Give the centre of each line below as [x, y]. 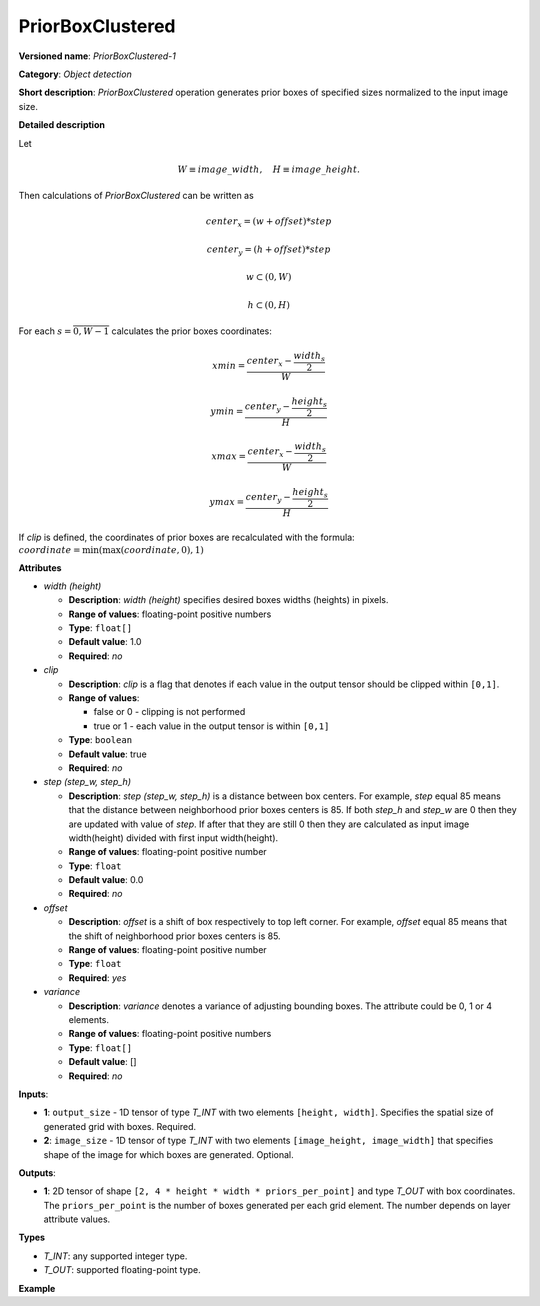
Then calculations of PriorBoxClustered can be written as [136, 196]
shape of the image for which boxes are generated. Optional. [168, 1154]
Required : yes [97, 977]
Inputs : [33, 1094]
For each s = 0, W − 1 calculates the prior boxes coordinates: [145, 331]
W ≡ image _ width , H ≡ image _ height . [268, 169]
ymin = [227, 411]
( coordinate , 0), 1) [162, 549]
